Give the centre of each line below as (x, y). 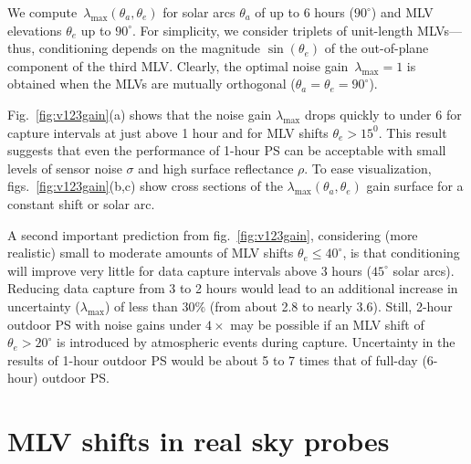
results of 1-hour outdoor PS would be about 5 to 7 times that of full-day (213, 359)
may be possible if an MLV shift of (327, 324)
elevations (35, 30)
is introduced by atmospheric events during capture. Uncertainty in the (256, 342)
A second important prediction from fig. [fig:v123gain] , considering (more (213, 234)
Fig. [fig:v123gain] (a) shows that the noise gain (140, 114)
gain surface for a (415, 186)
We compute (42, 12)
